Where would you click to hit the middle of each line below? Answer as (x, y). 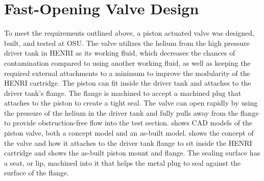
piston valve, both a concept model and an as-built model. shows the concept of (129, 133)
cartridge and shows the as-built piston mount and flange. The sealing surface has (132, 153)
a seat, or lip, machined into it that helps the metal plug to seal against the (123, 162)
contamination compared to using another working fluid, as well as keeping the (127, 62)
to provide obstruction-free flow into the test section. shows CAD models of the (128, 123)
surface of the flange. (37, 173)
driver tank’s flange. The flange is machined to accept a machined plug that (123, 93)
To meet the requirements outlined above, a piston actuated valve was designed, (129, 33)
